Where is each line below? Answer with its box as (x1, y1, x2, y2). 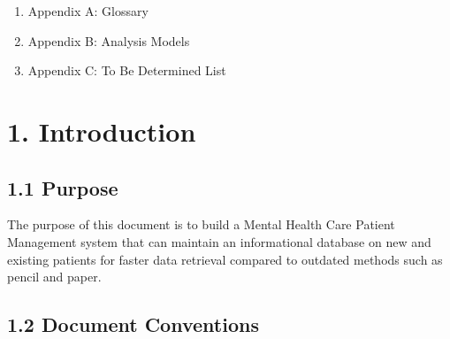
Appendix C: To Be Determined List (27, 61, 226, 80)
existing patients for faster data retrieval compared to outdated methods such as (7, 250, 443, 268)
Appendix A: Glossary (27, 2, 149, 19)
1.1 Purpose (7, 173, 118, 201)
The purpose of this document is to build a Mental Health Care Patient (7, 215, 395, 234)
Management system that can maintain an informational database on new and (7, 232, 431, 250)
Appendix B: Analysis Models (27, 31, 190, 50)
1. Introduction (7, 112, 196, 149)
